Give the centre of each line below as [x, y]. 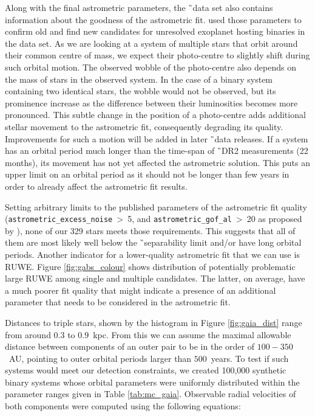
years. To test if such [250, 358]
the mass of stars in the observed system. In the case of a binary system [139, 79]
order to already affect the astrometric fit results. [96, 186]
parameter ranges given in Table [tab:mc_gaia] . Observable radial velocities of [151, 394]
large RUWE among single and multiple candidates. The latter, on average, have [155, 278]
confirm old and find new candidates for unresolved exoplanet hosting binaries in [155, 31]
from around [28, 334]
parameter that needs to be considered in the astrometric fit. [118, 302]
